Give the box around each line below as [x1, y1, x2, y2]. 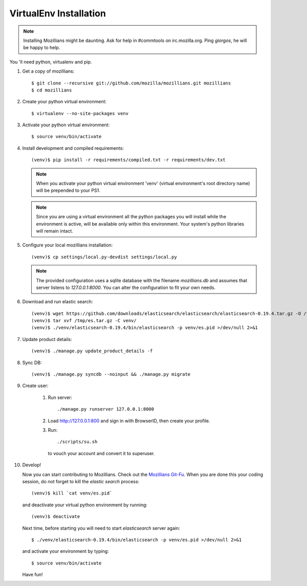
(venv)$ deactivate [31, 514, 80, 520]
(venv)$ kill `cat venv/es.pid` [31, 490, 113, 496]
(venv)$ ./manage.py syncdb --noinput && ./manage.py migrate [31, 371, 191, 377]
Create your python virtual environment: [22, 99, 107, 105]
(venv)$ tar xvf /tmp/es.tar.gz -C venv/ [31, 318, 137, 324]
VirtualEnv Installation [9, 8, 106, 19]
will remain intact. [36, 228, 74, 234]
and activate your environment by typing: [22, 548, 109, 554]
